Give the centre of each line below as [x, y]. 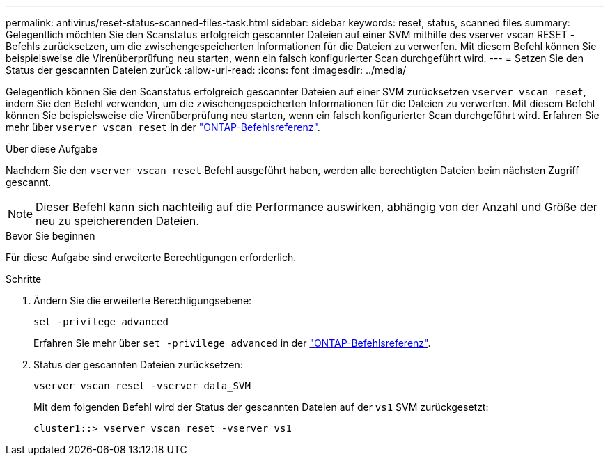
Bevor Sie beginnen [50, 236]
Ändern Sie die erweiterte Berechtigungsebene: [143, 300]
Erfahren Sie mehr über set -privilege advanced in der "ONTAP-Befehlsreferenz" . [232, 343]
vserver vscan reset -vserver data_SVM [142, 386]
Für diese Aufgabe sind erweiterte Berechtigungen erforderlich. [151, 257]
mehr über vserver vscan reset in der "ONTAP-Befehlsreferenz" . [163, 127]
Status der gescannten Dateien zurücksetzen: [138, 365]
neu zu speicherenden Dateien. [117, 221]
